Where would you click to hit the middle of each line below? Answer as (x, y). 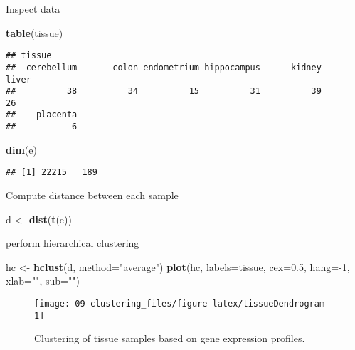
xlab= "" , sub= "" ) (43, 281)
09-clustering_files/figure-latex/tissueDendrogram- (202, 304)
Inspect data (33, 9)
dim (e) (21, 149)
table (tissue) (35, 32)
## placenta (42, 115)
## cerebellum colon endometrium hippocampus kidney (164, 67)
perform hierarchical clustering (73, 243)
